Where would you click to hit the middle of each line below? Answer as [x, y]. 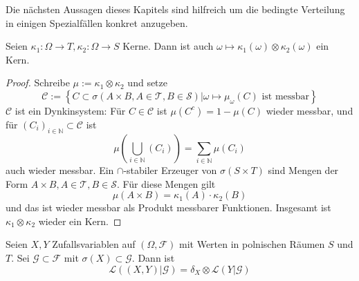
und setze [147, 83]
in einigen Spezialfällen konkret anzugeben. [97, 22]
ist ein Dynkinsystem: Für [70, 110]
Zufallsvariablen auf [94, 244]
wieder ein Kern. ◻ [80, 221]
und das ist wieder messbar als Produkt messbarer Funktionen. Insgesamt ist [168, 207]
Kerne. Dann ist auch [168, 46]
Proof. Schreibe [38, 83]
